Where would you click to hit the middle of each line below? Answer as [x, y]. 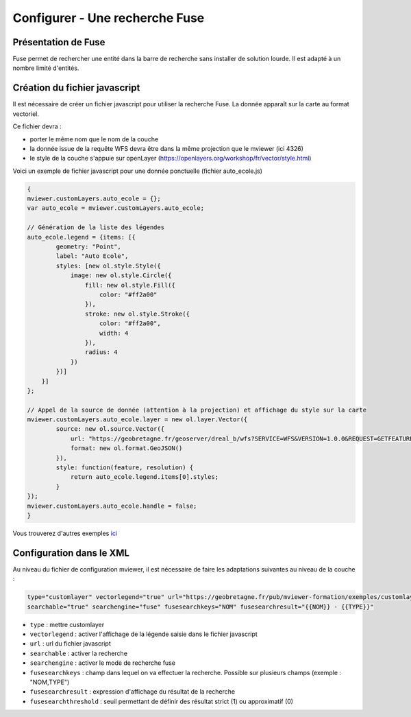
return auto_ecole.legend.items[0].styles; [145, 477]
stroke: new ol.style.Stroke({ [137, 314]
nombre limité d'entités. [46, 68]
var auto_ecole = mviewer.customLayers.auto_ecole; [116, 208]
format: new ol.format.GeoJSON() [126, 448]
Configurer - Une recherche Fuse [109, 18]
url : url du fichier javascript [70, 644]
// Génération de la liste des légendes [96, 227]
